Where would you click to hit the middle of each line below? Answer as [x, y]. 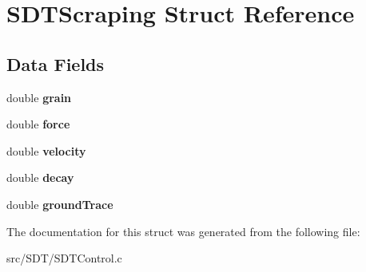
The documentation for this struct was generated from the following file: [183, 231]
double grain [39, 97]
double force [38, 124]
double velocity [46, 150]
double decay [40, 177]
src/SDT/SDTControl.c [64, 258]
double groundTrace [60, 204]
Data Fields [56, 63]
